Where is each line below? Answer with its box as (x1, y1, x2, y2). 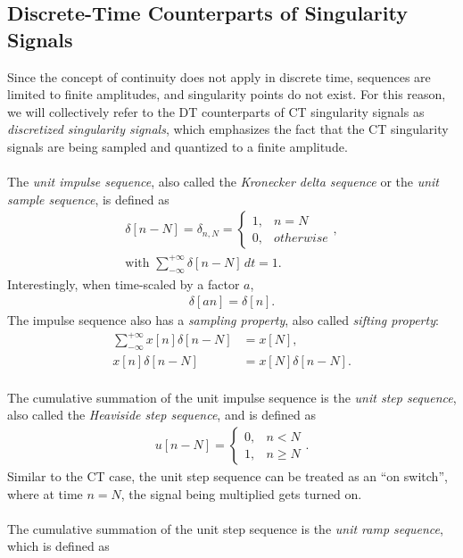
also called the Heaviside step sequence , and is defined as (7, 405, 316, 424)
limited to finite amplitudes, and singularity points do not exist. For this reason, (7, 85, 446, 104)
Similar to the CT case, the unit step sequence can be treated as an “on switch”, (7, 467, 448, 486)
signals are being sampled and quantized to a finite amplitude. (7, 137, 348, 155)
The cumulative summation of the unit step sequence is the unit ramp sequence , (7, 519, 443, 537)
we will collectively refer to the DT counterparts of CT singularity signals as (7, 102, 425, 121)
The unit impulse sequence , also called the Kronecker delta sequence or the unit (7, 172, 439, 191)
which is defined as (7, 537, 110, 555)
